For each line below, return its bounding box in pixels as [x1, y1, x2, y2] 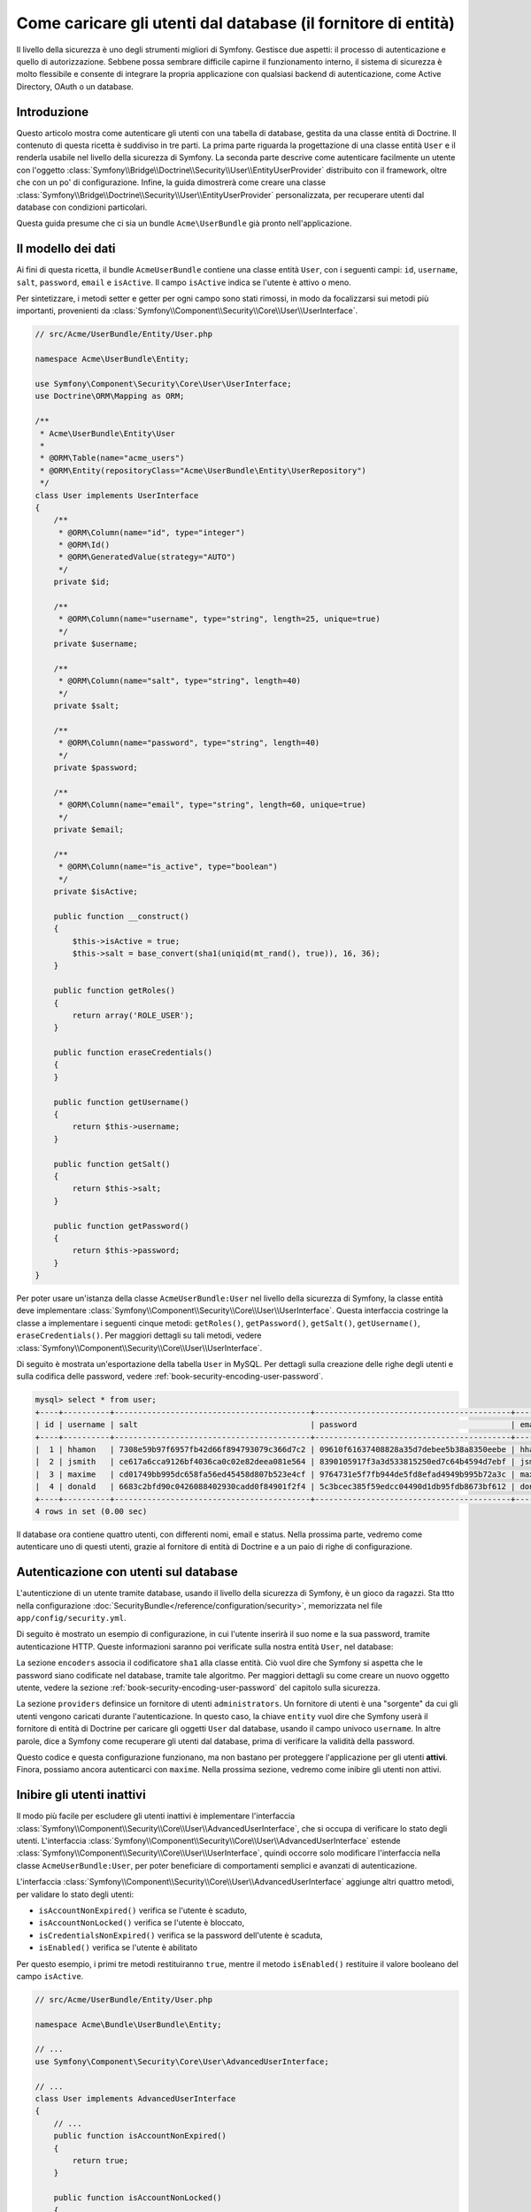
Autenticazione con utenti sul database [16, 1564, 238, 1579]
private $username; [53, 639, 139, 649]
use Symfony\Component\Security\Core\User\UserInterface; [35, 379, 292, 388]
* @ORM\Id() [58, 540, 111, 550]
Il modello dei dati [16, 242, 116, 257]
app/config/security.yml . [16, 1613, 127, 1623]
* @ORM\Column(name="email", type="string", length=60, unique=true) [58, 800, 367, 810]
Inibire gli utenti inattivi [16, 1787, 146, 1802]
